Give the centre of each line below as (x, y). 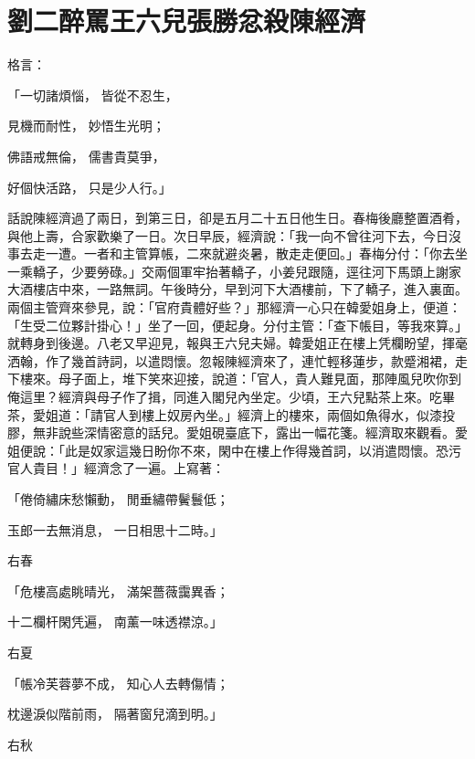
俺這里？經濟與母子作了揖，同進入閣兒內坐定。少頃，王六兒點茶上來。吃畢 (231, 397)
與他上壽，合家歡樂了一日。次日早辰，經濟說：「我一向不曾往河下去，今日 (228, 235)
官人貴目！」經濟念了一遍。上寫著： (116, 468)
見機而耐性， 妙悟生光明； (86, 126)
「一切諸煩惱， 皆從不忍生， (93, 95)
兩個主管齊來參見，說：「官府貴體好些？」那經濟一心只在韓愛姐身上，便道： (234, 307)
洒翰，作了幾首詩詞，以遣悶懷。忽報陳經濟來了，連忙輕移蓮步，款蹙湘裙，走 (237, 360)
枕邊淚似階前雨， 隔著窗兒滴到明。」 (115, 714)
